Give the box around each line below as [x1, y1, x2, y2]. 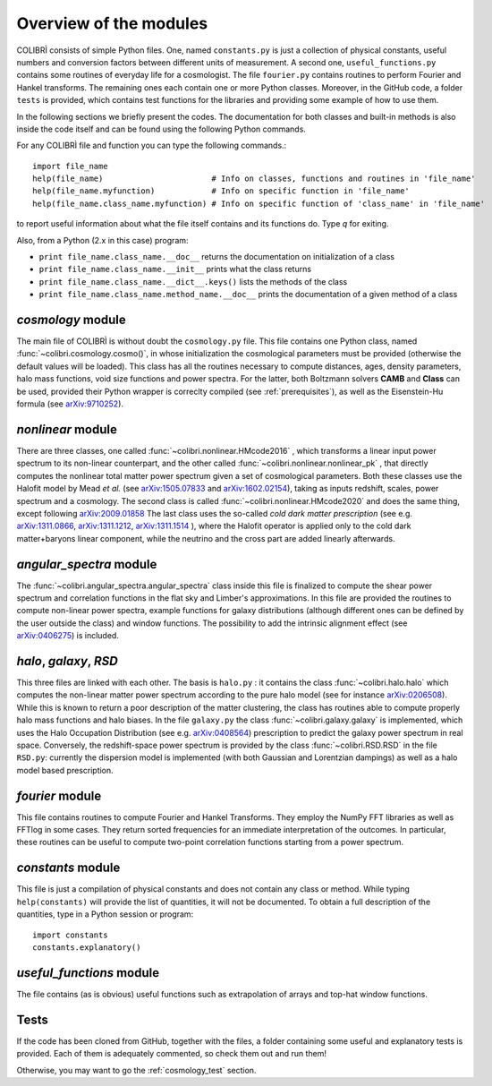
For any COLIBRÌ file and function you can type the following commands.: [16, 140, 287, 151]
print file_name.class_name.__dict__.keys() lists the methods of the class [38, 276, 348, 286]
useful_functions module [16, 965, 160, 980]
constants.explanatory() [32, 942, 141, 953]
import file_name [32, 161, 108, 171]
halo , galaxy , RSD [16, 654, 118, 669]
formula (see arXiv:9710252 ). [16, 398, 124, 409]
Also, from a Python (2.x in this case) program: [16, 235, 189, 245]
